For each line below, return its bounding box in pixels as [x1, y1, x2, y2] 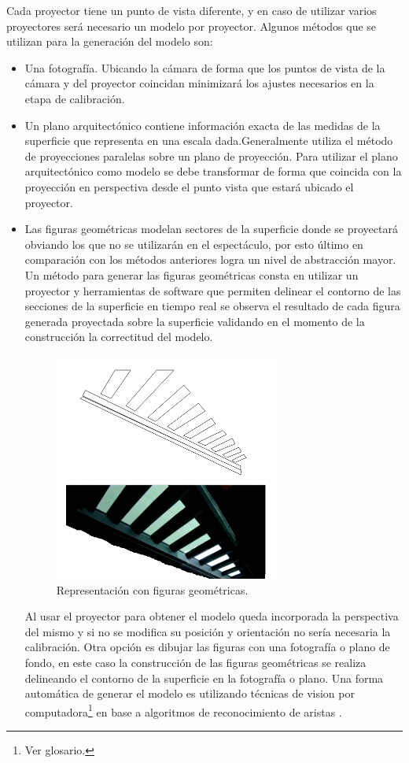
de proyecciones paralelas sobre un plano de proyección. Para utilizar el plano [24, 147, 398, 164]
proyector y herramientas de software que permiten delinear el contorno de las [24, 282, 401, 298]
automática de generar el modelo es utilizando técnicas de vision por [24, 685, 355, 702]
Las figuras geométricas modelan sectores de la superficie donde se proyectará [24, 220, 398, 237]
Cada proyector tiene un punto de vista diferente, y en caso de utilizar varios [6, 2, 377, 18]
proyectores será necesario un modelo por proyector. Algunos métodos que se [6, 17, 377, 34]
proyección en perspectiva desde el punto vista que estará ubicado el [24, 178, 354, 194]
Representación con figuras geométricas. [56, 581, 249, 598]
